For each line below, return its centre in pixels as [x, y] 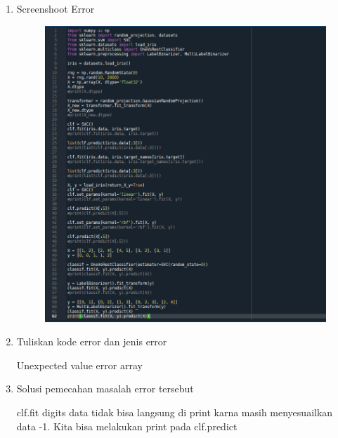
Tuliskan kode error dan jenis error [92, 341]
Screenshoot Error [56, 8]
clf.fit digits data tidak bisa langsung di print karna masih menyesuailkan [175, 412]
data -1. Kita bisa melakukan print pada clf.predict [127, 426]
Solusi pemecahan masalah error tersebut [105, 389]
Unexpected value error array [79, 365]
